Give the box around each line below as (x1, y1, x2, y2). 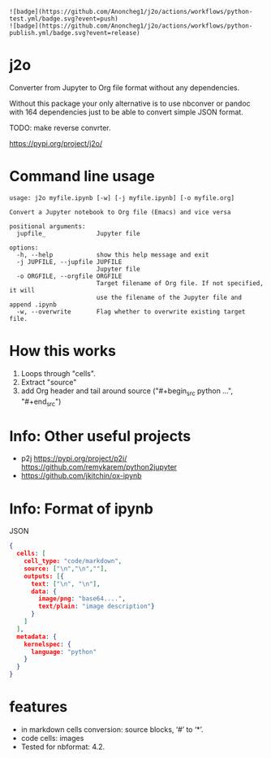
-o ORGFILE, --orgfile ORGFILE (16, 272, 123, 280)
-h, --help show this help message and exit (16, 250, 209, 259)
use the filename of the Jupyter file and (96, 293, 243, 301)
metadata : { (16, 632, 58, 641)
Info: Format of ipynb (9, 500, 153, 518)
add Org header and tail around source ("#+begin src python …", (20, 386, 234, 397)
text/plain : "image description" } (38, 602, 155, 611)
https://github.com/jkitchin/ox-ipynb (20, 471, 142, 481)
